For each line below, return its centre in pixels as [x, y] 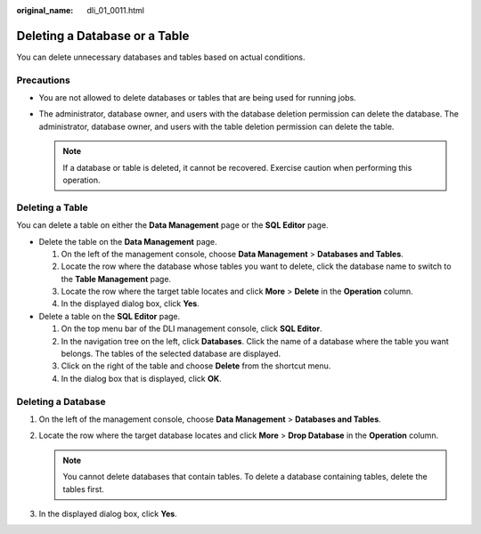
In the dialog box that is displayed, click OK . [141, 378]
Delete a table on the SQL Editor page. [110, 316]
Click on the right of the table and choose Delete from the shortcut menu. [196, 366]
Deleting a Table [52, 207]
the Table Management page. [116, 279]
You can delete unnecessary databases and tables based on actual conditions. [161, 57]
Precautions [43, 80]
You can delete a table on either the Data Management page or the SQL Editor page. [172, 225]
